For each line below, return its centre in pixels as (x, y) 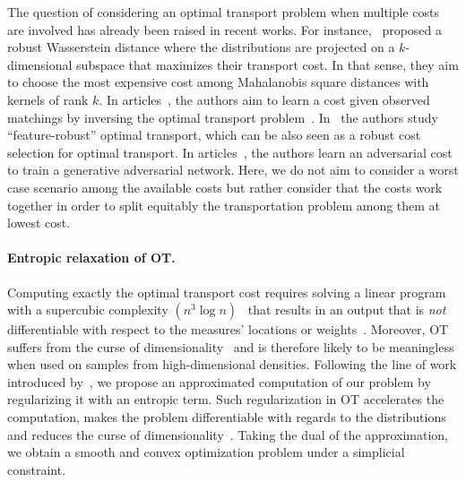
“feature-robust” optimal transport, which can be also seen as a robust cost (214, 135)
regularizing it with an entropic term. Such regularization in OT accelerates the (226, 399)
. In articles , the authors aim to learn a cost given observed (264, 99)
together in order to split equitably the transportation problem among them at (224, 205)
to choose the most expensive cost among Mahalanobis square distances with (218, 82)
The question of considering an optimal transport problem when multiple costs (224, 12)
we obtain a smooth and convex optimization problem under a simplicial (206, 452)
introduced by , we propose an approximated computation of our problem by (219, 381)
